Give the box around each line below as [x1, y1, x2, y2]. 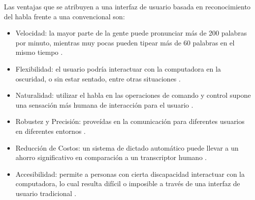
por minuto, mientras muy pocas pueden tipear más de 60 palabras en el [15, 37, 235, 47]
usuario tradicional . [15, 188, 76, 198]
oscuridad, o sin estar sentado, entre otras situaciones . [15, 73, 181, 83]
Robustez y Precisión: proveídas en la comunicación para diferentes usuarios [15, 116, 245, 126]
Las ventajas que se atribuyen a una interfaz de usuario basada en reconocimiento [4, 1, 251, 11]
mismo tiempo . [15, 47, 63, 57]
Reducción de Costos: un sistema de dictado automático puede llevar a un [15, 142, 239, 153]
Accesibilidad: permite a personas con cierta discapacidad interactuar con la [15, 168, 245, 179]
